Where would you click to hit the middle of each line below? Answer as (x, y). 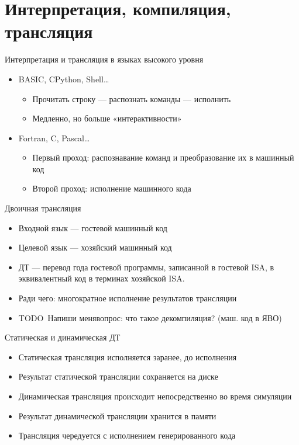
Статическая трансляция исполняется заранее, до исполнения (128, 357)
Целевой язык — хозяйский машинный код (95, 247)
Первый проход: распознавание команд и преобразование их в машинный (163, 157)
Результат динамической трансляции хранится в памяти (117, 416)
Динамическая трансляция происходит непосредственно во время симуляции (155, 396)
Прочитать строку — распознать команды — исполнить (132, 98)
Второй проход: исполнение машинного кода (112, 188)
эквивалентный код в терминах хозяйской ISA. (102, 278)
